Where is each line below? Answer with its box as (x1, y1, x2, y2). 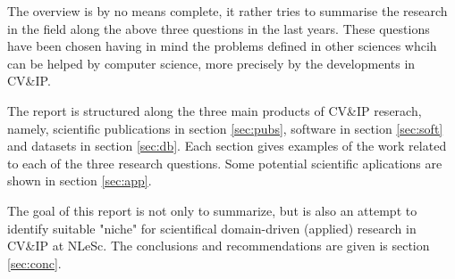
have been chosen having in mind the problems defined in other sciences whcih (7, 37, 437, 55)
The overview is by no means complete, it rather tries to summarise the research (7, 2, 448, 20)
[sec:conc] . (7, 253, 62, 272)
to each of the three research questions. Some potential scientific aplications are (7, 153, 442, 172)
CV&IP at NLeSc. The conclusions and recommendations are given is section (7, 236, 430, 255)
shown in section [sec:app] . (7, 171, 152, 190)
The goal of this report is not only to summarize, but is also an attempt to (7, 201, 417, 219)
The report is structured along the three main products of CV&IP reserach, (7, 101, 422, 119)
